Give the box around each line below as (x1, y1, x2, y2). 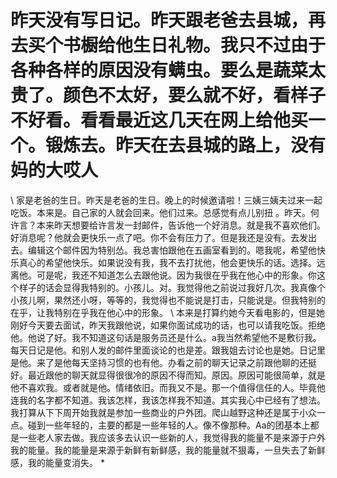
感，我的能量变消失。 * (10, 456, 105, 468)
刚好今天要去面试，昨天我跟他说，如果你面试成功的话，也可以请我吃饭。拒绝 (10, 319, 326, 331)
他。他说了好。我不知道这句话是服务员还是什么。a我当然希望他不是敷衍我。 (10, 331, 322, 343)
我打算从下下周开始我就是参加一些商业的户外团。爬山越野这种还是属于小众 (10, 406, 317, 418)
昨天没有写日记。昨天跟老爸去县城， (10, 9, 309, 32)
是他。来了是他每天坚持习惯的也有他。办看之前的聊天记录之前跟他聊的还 (10, 356, 308, 368)
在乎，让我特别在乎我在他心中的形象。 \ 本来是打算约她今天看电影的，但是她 (10, 306, 325, 318)
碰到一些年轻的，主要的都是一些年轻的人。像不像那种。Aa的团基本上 (27, 419, 311, 431)
